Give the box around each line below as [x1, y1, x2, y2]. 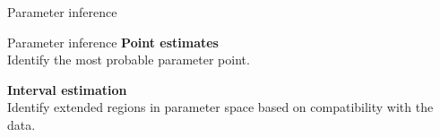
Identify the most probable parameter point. [7, 50, 250, 69]
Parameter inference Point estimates [7, 32, 219, 51]
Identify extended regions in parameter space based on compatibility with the [7, 98, 434, 116]
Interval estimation [7, 80, 127, 98]
